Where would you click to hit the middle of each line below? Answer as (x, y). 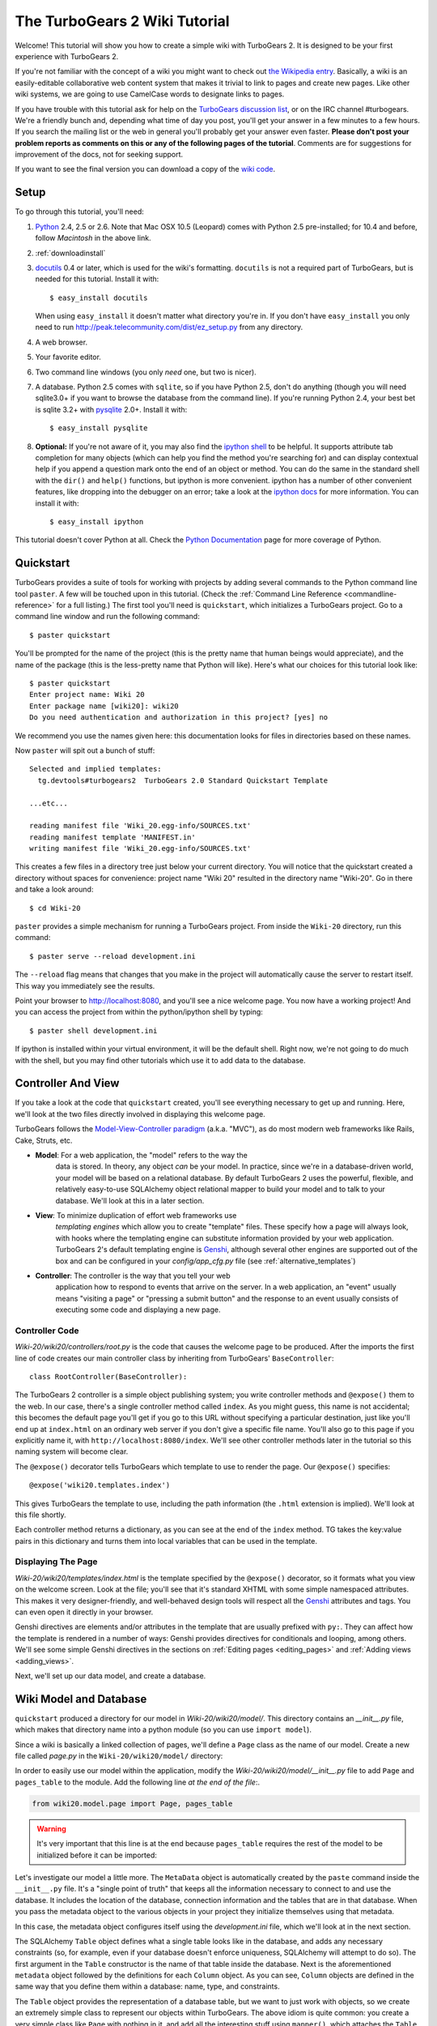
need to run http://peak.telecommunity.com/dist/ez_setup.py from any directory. (169, 327)
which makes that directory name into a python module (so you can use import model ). (163, 1729)
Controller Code (47, 1331)
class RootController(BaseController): (108, 1376)
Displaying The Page (56, 1562)
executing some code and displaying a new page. (138, 1310)
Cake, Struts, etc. (44, 1140)
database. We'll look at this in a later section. (130, 1200)
